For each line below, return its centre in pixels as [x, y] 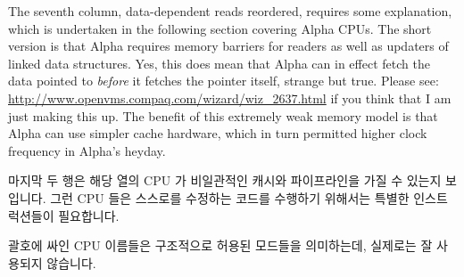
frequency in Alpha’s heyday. [87, 150]
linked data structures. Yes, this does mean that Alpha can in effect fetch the [219, 63]
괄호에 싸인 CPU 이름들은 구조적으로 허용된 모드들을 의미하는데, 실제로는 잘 [220, 245]
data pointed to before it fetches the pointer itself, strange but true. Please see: [224, 81]
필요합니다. [89, 215]
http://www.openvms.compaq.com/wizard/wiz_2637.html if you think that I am [230, 98]
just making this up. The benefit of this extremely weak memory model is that [223, 115]
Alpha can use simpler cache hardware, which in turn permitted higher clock [218, 133]
